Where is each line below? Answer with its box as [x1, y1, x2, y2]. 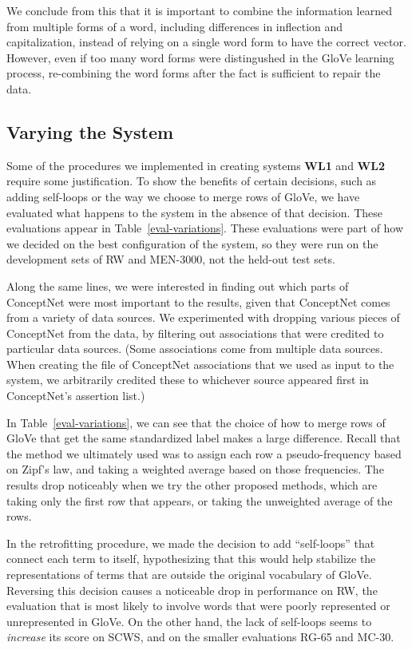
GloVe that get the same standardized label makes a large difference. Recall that [6, 430, 401, 446]
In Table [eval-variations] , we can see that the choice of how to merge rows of [6, 414, 386, 430]
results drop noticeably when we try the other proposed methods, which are [6, 477, 378, 493]
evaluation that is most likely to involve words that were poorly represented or [6, 597, 390, 614]
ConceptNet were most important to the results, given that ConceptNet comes [6, 293, 390, 310]
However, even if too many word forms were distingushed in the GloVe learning [6, 49, 394, 65]
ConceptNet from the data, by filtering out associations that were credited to [6, 324, 384, 341]
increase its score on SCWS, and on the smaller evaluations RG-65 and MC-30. [6, 628, 394, 645]
